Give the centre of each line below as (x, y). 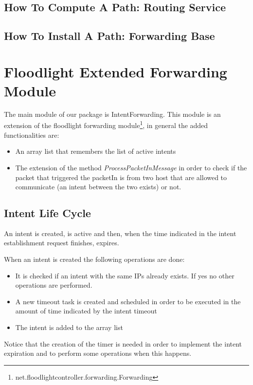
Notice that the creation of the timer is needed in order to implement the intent (123, 343)
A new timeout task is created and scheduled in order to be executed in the (128, 301)
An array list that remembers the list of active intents (96, 151)
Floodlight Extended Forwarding (116, 71)
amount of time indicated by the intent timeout (86, 311)
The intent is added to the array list (69, 327)
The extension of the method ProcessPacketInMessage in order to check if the (131, 167)
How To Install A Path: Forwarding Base (109, 36)
